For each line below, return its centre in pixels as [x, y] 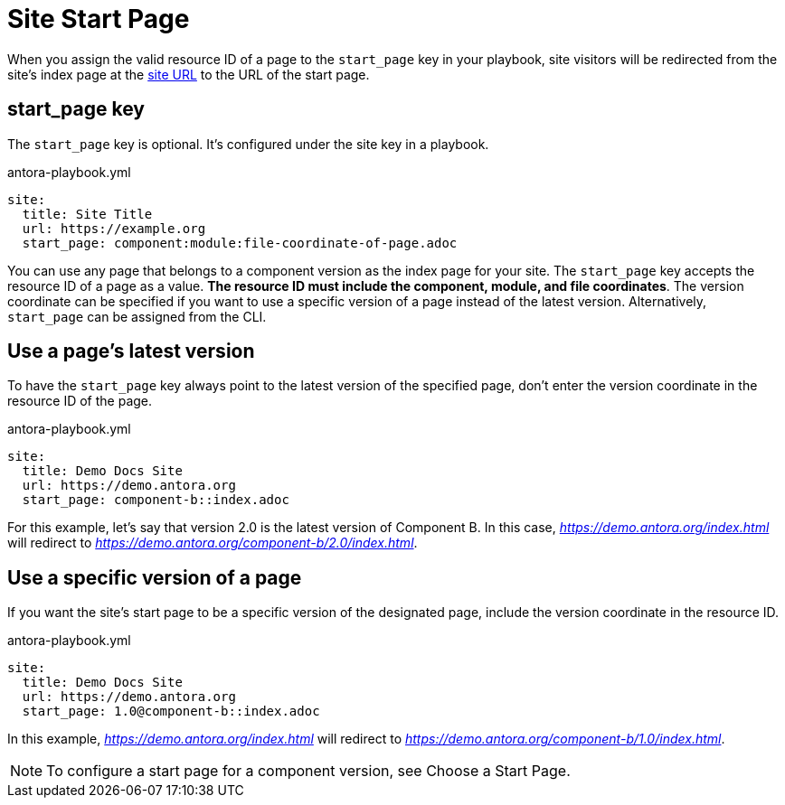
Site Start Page [99, 19]
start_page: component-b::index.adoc [156, 500]
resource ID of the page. [80, 401]
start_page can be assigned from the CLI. [137, 316]
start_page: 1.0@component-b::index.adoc [171, 711]
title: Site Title [87, 214]
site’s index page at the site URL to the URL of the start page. [189, 74]
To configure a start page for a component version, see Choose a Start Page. [308, 771]
